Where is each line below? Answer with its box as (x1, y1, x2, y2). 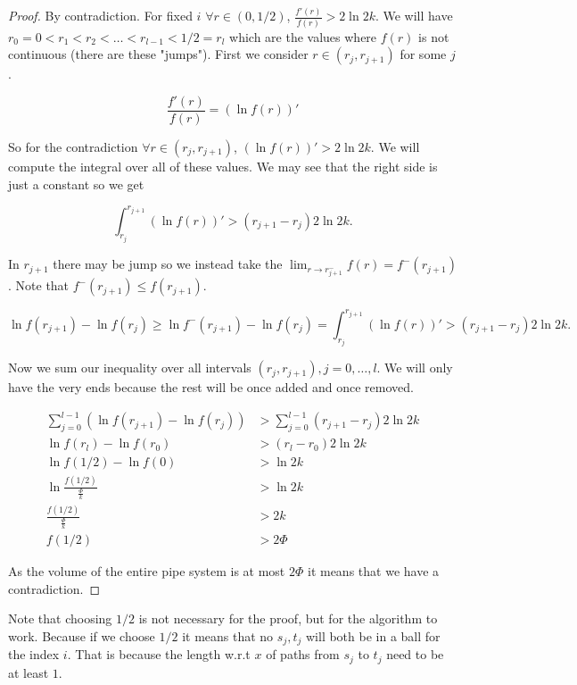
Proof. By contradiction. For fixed (8, 6, 193, 25)
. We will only (376, 358, 453, 377)
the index (8, 645, 60, 664)
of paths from (266, 645, 340, 664)
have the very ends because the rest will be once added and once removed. (8, 378, 414, 397)
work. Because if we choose (8, 626, 155, 645)
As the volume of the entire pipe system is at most (8, 561, 285, 580)
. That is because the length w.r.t (67, 645, 251, 664)
